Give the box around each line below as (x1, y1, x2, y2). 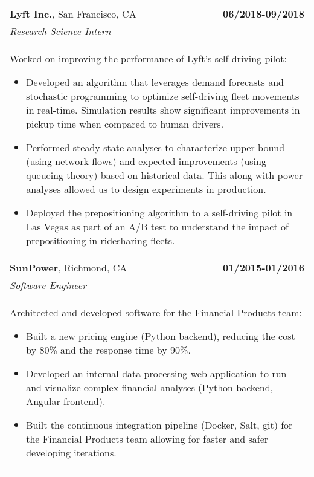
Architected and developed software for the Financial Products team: (10, 305, 302, 319)
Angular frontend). (26, 394, 106, 408)
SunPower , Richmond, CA (10, 261, 127, 274)
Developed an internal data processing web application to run (26, 366, 287, 380)
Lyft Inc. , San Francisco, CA (10, 7, 136, 21)
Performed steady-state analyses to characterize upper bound (26, 140, 285, 154)
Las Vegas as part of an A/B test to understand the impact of (26, 219, 289, 233)
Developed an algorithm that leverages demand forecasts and (26, 75, 284, 89)
